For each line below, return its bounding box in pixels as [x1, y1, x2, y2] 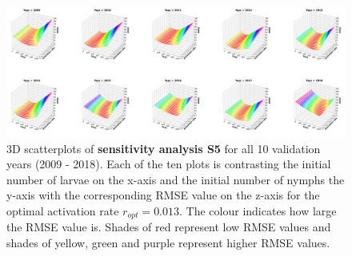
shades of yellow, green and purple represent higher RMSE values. [6, 234, 330, 250]
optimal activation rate [6, 202, 119, 219]
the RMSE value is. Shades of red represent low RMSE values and [6, 219, 331, 235]
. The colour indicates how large [179, 202, 337, 219]
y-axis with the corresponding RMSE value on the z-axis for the [6, 187, 320, 203]
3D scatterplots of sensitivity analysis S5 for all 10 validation [6, 140, 321, 156]
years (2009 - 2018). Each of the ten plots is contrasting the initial [6, 156, 331, 172]
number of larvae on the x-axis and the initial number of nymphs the [6, 171, 345, 187]
